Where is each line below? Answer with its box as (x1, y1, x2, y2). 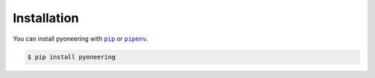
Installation (12, 10, 79, 26)
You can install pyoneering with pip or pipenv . (12, 35, 149, 43)
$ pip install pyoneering (27, 52, 116, 61)
